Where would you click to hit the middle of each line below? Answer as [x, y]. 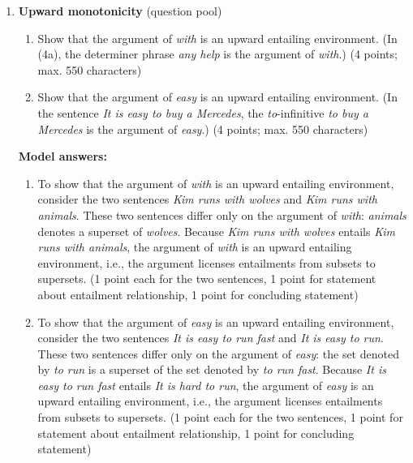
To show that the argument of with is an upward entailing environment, [216, 183]
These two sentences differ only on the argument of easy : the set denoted [218, 353]
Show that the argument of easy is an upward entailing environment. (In [217, 97]
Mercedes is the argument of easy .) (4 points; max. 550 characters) [203, 129]
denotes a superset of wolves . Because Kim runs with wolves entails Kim [216, 231]
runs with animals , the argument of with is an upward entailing [195, 247]
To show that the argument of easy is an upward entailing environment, [216, 322]
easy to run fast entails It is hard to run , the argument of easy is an [206, 385]
